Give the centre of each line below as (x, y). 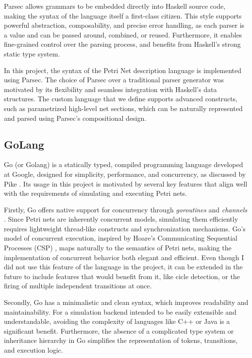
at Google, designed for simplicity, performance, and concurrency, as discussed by (125, 174)
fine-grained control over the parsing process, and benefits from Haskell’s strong (122, 44)
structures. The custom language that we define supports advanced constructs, (121, 99)
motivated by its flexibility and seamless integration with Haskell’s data (110, 89)
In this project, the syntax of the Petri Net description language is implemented (123, 70)
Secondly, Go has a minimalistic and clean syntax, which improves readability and (126, 302)
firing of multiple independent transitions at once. (78, 286)
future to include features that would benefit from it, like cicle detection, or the (122, 276)
